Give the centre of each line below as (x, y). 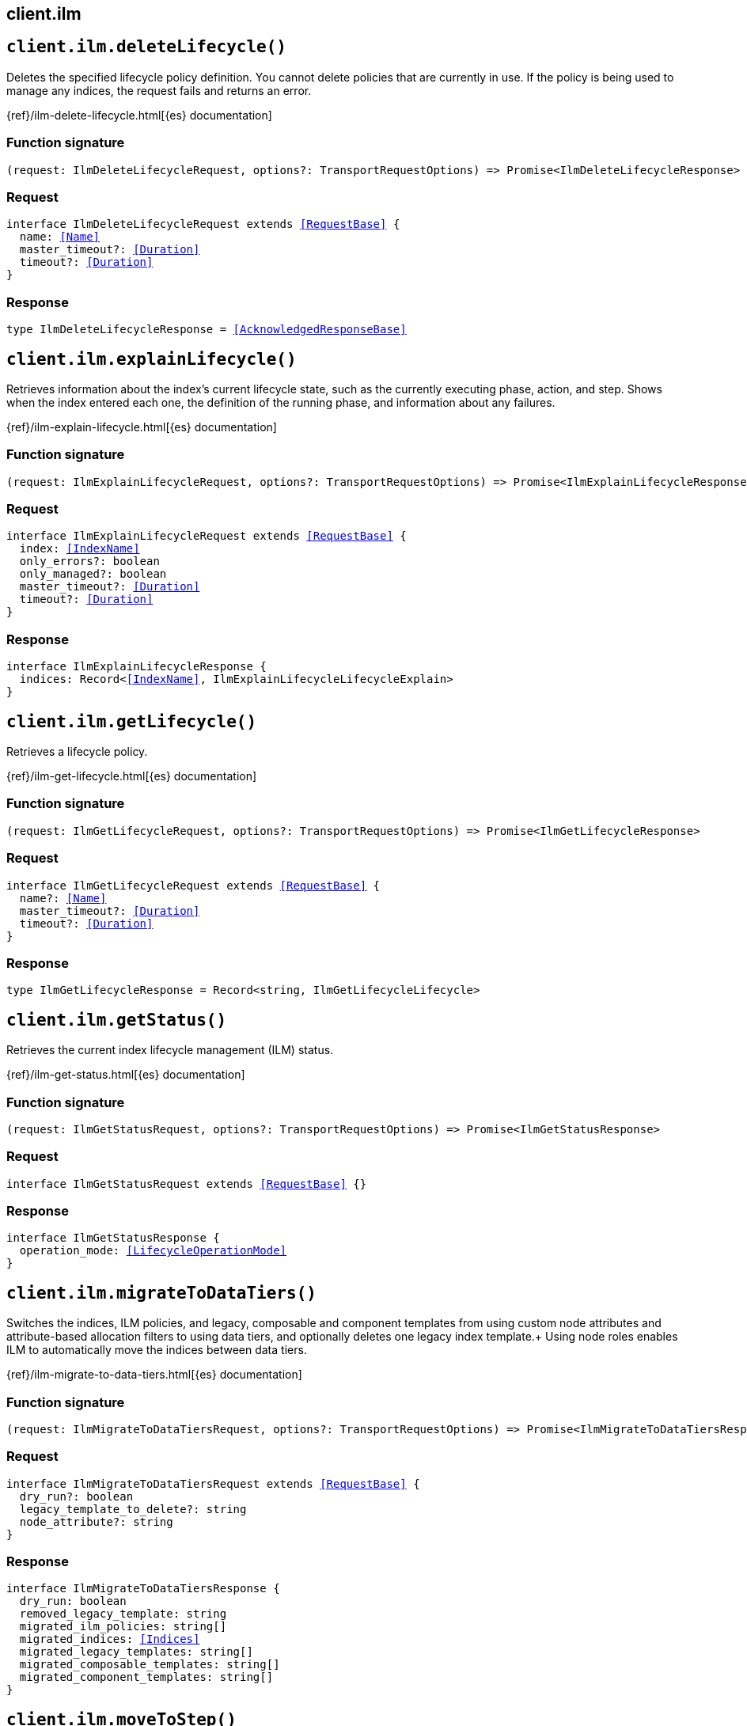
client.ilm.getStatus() (117, 1020)
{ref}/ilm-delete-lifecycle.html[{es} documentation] (139, 115)
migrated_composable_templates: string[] (150, 1665)
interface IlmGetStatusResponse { (113, 1238)
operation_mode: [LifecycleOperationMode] (153, 1251)
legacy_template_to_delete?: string (133, 1509)
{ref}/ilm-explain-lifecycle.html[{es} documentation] (142, 427)
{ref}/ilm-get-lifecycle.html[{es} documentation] (132, 776)
